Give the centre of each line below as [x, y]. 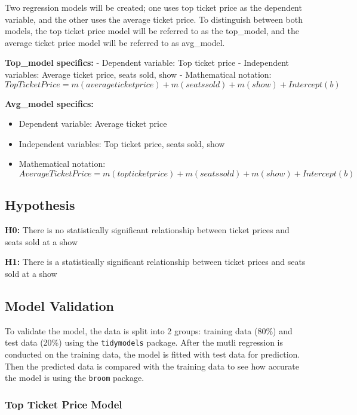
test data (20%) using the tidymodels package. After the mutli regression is [144, 342]
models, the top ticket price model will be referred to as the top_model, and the [152, 31]
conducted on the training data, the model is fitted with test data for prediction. [153, 354]
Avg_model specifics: [49, 103]
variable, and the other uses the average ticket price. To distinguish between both [154, 19]
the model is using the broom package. [75, 378]
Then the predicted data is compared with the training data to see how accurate [152, 366]
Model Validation [60, 305]
